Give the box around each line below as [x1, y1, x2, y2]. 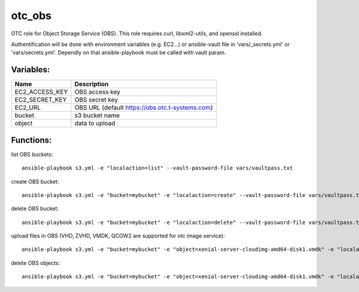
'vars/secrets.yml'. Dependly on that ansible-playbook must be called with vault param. [11, 49, 226, 56]
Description [74, 80, 109, 88]
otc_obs [11, 9, 52, 22]
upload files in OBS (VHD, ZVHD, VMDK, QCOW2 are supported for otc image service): [11, 232, 226, 239]
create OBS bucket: [11, 178, 59, 185]
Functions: [11, 135, 52, 145]
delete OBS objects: [11, 259, 60, 266]
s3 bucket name [74, 111, 120, 119]
